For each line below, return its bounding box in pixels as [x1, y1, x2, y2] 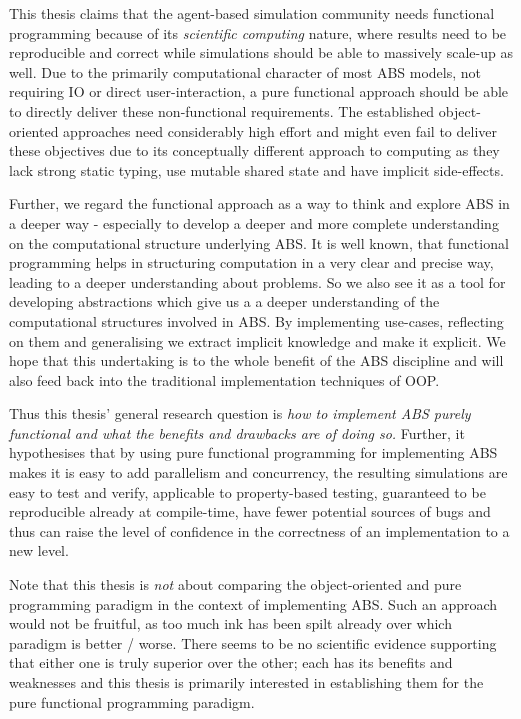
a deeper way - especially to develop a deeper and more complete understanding [9, 212, 499, 233]
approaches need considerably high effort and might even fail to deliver [63, 120, 498, 141]
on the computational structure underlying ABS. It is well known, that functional [9, 232, 509, 253]
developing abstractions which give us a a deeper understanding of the [9, 291, 440, 312]
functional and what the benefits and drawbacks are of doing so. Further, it [9, 422, 465, 443]
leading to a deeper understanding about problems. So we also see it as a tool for [9, 271, 506, 292]
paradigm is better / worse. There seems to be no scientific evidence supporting [9, 632, 497, 653]
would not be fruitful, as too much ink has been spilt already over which [9, 613, 452, 634]
